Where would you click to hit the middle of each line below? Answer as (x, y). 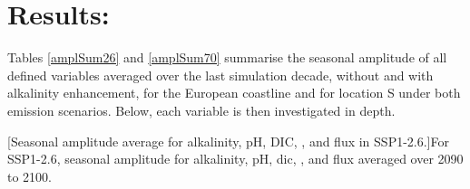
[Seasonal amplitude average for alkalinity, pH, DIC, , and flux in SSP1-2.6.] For (228, 141)
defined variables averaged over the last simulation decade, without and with (220, 75)
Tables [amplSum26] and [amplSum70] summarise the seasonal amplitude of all (227, 57)
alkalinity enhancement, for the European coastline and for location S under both (234, 93)
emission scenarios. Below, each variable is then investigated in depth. (201, 110)
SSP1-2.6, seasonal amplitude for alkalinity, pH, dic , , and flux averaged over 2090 (235, 159)
